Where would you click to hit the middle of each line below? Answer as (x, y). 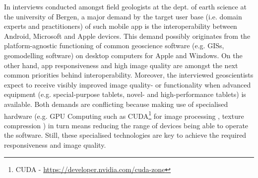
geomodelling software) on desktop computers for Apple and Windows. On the (123, 55)
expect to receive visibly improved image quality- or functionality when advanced (128, 84)
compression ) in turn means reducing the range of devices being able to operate (126, 125)
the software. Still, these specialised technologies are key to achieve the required (125, 135)
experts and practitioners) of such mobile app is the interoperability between (121, 26)
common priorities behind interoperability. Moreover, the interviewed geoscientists (129, 75)
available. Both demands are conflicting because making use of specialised (116, 104)
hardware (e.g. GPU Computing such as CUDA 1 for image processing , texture (124, 115)
